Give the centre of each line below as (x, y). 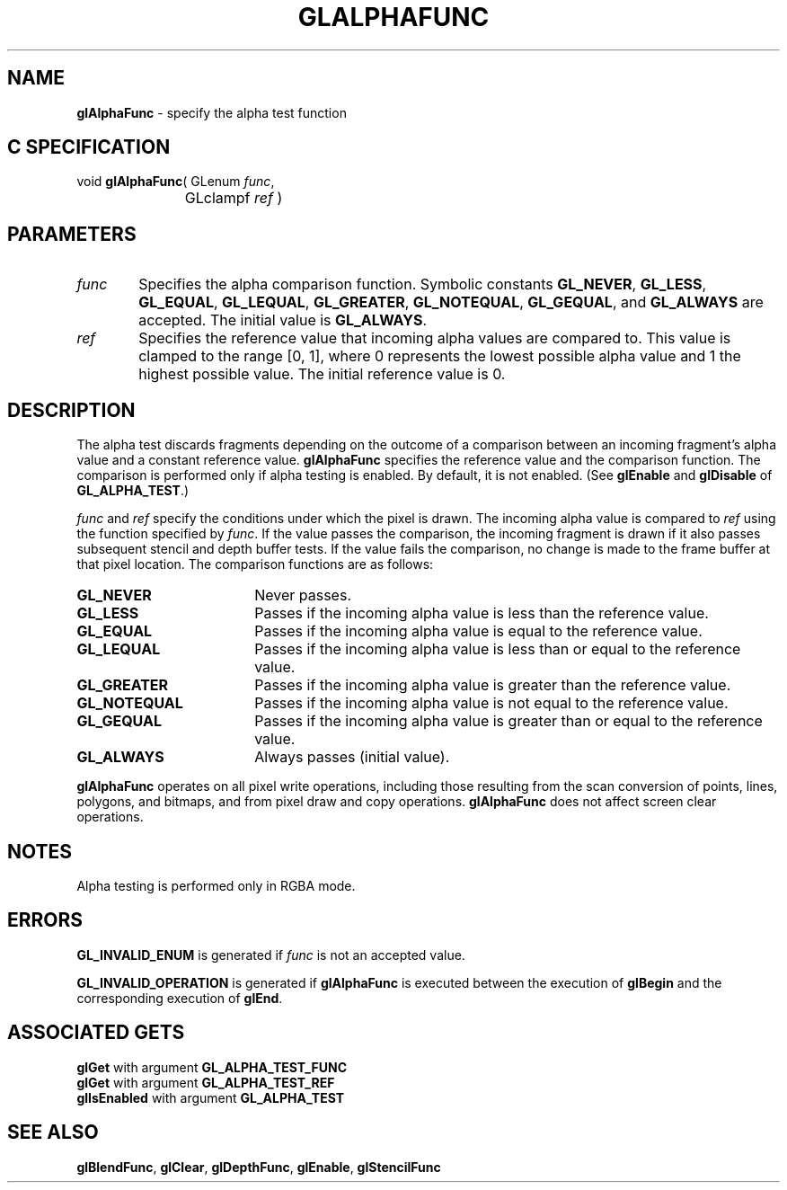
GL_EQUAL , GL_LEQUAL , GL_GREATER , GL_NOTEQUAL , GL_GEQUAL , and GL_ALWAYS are (451, 302)
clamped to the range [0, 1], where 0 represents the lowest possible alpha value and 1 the (440, 356)
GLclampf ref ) (234, 198)
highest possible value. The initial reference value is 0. (322, 374)
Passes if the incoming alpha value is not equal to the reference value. (491, 703)
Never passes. (303, 595)
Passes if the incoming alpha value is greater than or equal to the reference (508, 721)
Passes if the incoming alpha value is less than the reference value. (482, 613)
